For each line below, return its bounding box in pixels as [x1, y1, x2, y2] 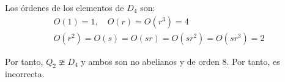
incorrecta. [5, 67, 45, 80]
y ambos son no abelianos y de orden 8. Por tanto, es [81, 54, 280, 67]
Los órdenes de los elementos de [5, 1, 124, 13]
